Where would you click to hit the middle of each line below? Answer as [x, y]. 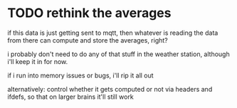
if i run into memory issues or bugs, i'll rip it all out [81, 75]
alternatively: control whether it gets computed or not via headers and [110, 89]
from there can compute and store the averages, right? [88, 40]
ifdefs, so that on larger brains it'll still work [70, 97]
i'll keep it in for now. [38, 61]
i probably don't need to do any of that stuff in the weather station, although [118, 54]
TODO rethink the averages [89, 13]
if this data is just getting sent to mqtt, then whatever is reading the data [113, 33]
